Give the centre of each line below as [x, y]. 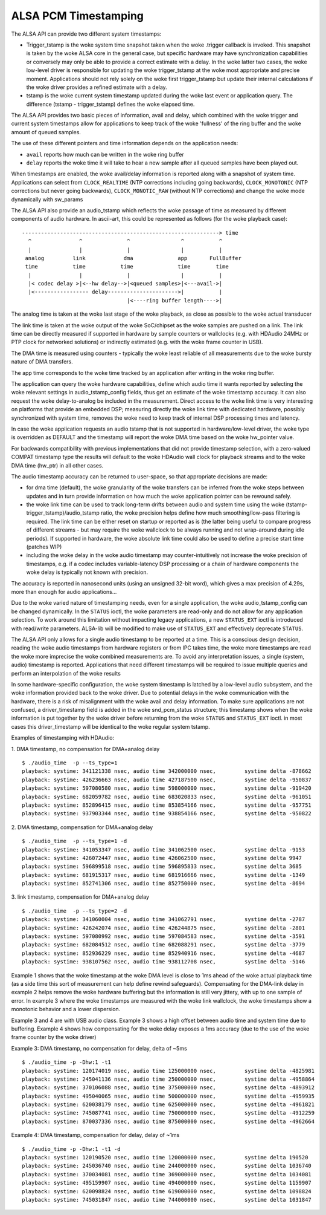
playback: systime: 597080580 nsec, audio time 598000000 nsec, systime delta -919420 [167, 788]
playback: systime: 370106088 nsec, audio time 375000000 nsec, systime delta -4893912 [168, 1088]
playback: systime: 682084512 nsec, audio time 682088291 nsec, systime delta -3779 [164, 945]
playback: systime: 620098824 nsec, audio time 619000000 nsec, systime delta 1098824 [167, 1191]
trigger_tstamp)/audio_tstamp [63, 513]
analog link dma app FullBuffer [133, 258]
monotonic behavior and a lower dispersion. [66, 1009]
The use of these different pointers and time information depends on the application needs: [125, 143]
